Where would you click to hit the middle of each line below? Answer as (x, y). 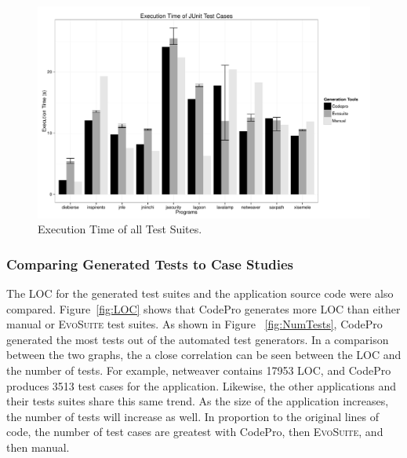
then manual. (38, 447)
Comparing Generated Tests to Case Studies (150, 264)
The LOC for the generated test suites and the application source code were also (200, 293)
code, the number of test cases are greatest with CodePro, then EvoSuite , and (195, 432)
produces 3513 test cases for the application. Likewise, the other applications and (201, 385)
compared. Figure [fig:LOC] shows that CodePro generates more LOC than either (203, 308)
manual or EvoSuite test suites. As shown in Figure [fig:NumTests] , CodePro (194, 324)
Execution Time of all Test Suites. (120, 229)
